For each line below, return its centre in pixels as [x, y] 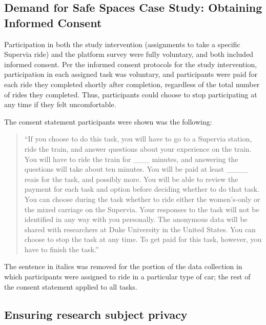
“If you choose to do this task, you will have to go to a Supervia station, [138, 139]
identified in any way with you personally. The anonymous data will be [136, 219]
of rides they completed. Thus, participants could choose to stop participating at [131, 94]
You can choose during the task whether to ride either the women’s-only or [142, 199]
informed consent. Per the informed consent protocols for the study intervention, [131, 64]
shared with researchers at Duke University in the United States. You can [140, 229]
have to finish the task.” [62, 249]
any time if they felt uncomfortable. [60, 104]
